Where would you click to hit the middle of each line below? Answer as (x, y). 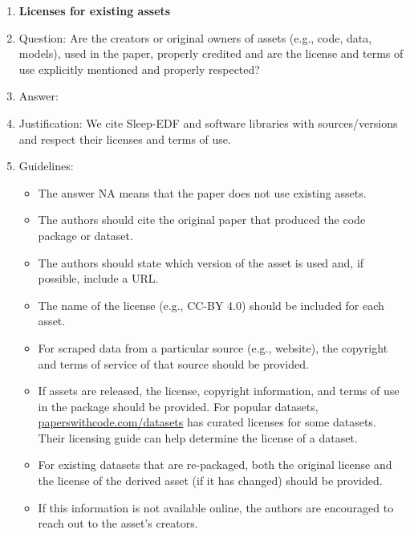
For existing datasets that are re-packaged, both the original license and (215, 465)
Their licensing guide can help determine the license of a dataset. (198, 437)
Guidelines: (46, 166)
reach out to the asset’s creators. (118, 523)
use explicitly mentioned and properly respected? (139, 69)
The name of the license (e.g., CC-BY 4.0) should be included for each (211, 305)
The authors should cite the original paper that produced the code (202, 220)
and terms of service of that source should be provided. (173, 363)
